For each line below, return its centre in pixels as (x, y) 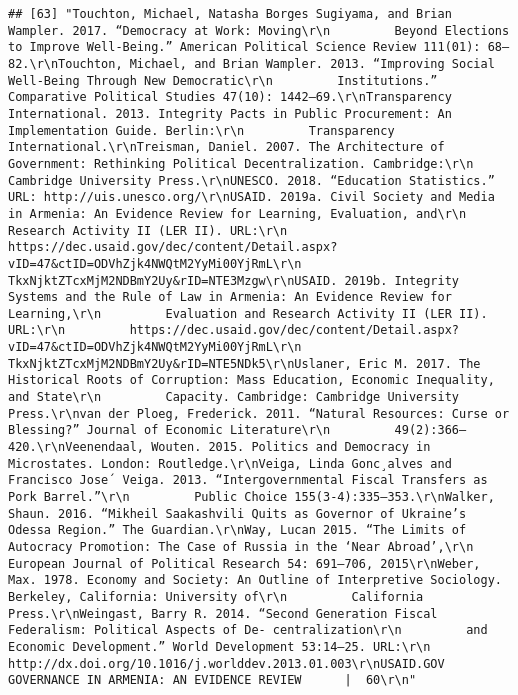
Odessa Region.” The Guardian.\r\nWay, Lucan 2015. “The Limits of (237, 530)
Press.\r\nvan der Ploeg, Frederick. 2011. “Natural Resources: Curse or (259, 413)
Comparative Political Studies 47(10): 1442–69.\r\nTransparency (230, 97)
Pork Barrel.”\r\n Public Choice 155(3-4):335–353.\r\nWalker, (251, 497)
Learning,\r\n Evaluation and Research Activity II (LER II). (248, 313)
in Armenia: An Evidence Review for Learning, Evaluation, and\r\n (237, 213)
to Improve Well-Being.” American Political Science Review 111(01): (244, 47)
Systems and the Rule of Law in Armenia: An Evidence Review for (230, 297)
